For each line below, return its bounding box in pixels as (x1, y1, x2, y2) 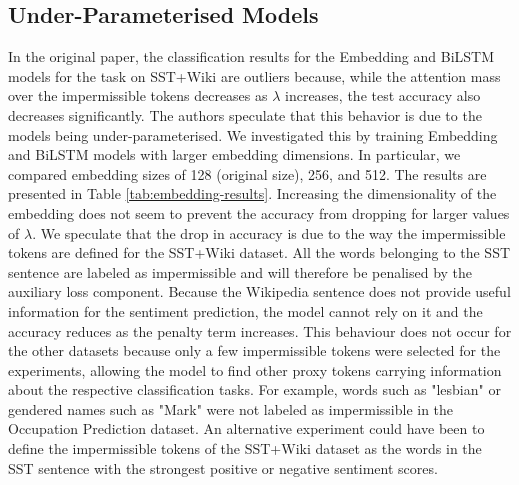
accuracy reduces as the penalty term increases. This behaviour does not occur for (8, 320, 512, 341)
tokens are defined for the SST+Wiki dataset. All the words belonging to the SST (8, 242, 511, 263)
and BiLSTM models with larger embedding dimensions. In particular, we (8, 144, 461, 165)
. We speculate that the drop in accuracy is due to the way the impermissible (32, 222, 506, 243)
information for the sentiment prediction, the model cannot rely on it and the (8, 300, 483, 321)
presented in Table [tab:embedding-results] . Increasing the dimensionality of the (8, 183, 497, 204)
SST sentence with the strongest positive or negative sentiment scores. (8, 457, 438, 478)
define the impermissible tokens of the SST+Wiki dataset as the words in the (8, 438, 482, 459)
